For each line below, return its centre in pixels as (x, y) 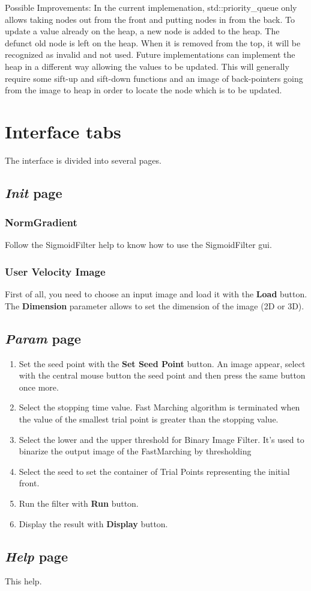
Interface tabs (63, 131)
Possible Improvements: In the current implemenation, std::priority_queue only (151, 7)
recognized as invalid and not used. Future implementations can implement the (150, 54)
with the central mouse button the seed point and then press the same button (162, 375)
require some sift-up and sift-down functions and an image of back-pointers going (154, 78)
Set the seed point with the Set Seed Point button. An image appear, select (162, 363)
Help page (36, 556)
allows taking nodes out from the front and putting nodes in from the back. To (150, 19)
